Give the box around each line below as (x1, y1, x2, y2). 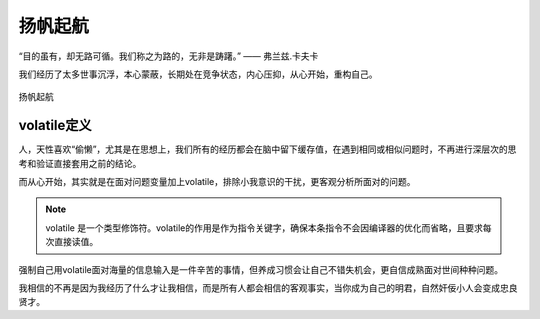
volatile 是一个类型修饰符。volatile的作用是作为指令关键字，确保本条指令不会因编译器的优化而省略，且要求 (45, 221, 484, 234)
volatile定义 (18, 117, 92, 134)
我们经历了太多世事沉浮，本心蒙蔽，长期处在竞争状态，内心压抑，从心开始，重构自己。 (18, 68, 378, 80)
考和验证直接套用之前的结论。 (18, 157, 142, 169)
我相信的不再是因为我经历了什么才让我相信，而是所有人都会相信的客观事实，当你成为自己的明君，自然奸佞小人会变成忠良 (18, 281, 518, 294)
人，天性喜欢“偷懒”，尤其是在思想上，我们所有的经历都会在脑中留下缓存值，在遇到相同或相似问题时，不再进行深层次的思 (18, 143, 517, 155)
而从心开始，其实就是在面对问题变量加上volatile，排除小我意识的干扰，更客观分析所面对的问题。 (18, 176, 416, 188)
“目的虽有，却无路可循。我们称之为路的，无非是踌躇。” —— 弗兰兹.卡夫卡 (18, 50, 319, 62)
